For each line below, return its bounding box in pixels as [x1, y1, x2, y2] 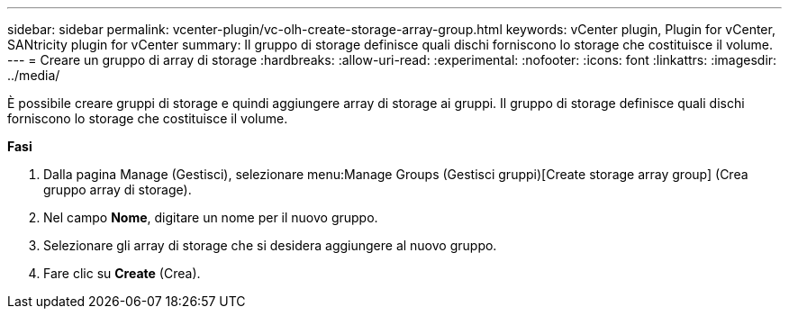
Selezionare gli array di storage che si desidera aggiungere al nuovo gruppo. [43, 238, 497, 253]
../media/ [7, 68, 60, 83]
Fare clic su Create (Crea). [43, 266, 201, 281]
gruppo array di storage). [43, 182, 192, 197]
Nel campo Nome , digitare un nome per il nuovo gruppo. [43, 210, 378, 225]
